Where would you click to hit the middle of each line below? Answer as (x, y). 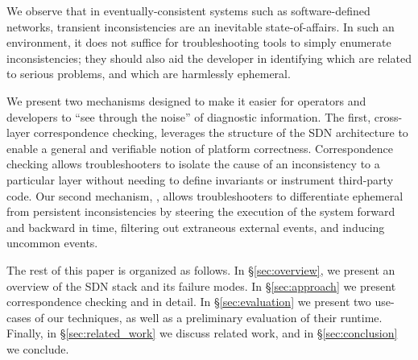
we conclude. (38, 348)
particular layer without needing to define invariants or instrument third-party (200, 179)
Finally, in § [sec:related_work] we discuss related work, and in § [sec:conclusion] (202, 333)
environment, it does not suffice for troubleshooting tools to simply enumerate (199, 42)
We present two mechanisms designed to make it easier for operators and (186, 100)
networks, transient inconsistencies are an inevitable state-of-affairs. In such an (201, 26)
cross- (388, 116)
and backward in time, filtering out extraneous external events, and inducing (196, 227)
